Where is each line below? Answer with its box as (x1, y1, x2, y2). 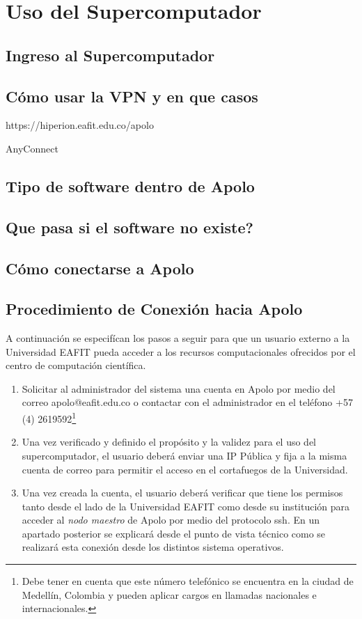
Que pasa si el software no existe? (6, 216, 253, 237)
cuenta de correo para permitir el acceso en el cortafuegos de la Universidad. (22, 462, 348, 476)
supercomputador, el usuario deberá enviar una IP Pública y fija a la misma (22, 448, 347, 462)
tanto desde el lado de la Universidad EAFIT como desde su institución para (22, 499, 350, 513)
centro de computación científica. (6, 358, 146, 373)
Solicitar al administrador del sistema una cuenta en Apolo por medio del (22, 381, 336, 395)
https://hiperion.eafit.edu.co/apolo (6, 118, 154, 132)
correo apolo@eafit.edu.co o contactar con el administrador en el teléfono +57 (22, 395, 353, 409)
